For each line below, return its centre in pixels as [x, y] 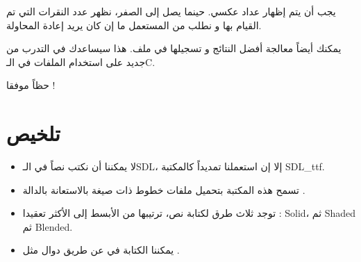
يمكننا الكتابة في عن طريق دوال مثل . [101, 250]
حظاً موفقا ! [31, 85]
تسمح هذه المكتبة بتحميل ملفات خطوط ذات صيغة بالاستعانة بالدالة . [164, 189]
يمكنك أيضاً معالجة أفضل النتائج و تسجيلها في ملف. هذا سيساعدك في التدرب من [174, 48]
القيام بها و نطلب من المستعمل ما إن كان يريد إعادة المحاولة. [134, 25]
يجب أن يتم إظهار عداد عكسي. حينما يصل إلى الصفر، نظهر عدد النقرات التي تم [171, 11]
